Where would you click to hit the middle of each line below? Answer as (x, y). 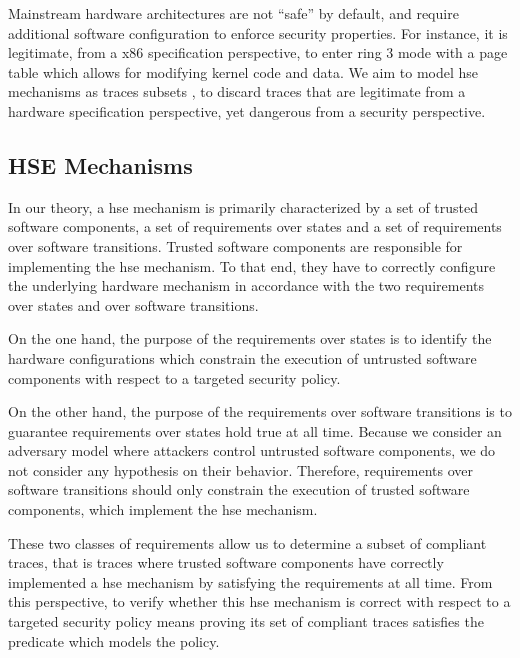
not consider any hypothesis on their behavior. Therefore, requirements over (240, 469)
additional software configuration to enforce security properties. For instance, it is (258, 32)
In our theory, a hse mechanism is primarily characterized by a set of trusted (243, 206)
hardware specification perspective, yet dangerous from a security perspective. (247, 110)
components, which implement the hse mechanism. (163, 509)
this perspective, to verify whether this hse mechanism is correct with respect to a (259, 601)
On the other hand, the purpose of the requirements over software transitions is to (260, 411)
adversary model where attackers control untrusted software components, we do (252, 450)
